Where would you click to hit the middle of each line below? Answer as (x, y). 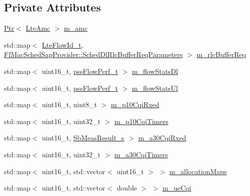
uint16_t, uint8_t (69, 104)
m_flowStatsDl (155, 71)
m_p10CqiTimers (141, 121)
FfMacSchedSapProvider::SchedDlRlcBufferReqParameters (93, 54)
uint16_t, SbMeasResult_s (83, 138)
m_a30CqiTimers (141, 154)
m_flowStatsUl (155, 88)
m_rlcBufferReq (221, 54)
